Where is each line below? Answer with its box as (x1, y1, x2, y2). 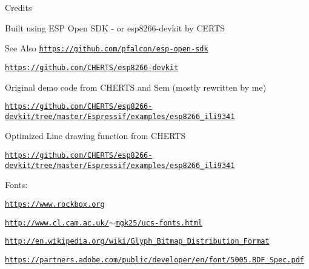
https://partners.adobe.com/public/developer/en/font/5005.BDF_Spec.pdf (5, 255, 304, 264)
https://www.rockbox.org (5, 199, 105, 209)
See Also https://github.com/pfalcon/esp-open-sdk (5, 42, 208, 54)
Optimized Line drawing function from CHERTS (5, 129, 186, 142)
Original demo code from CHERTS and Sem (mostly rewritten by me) (5, 80, 267, 93)
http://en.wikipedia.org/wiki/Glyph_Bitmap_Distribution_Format (5, 237, 270, 246)
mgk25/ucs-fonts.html (115, 218, 202, 227)
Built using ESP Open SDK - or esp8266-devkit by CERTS (5, 21, 225, 34)
